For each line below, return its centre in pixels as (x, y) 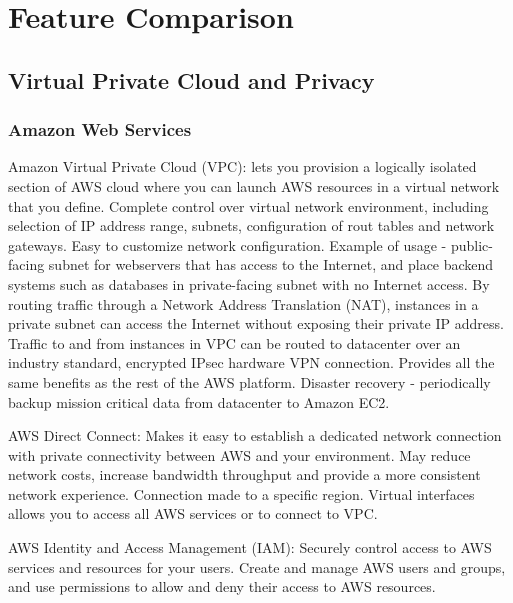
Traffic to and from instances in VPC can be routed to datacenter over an (234, 342)
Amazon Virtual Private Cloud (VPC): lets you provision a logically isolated (242, 166)
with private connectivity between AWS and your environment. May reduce (239, 454)
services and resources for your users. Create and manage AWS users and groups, (257, 566)
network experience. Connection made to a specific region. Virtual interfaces (241, 493)
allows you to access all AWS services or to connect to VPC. (193, 513)
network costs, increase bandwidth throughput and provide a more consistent (244, 474)
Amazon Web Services (100, 129)
